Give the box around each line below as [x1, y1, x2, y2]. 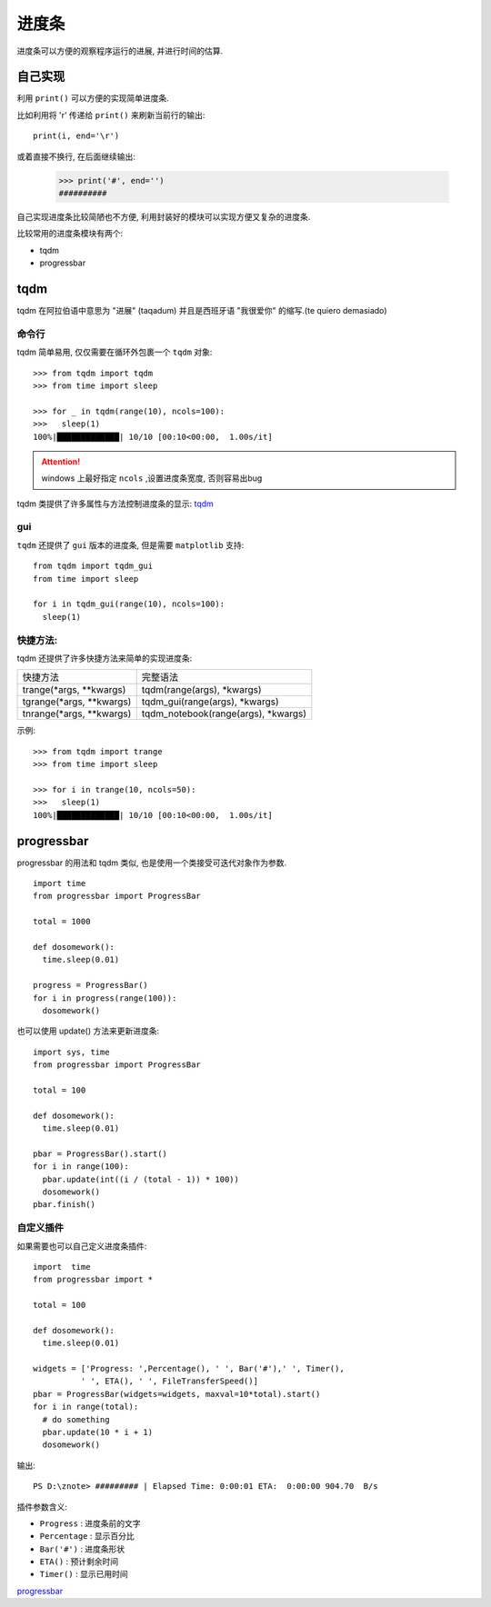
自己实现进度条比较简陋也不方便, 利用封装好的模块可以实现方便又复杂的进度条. [16, 211, 311, 222]
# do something [42, 1414, 110, 1424]
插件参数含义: [16, 1501, 68, 1512]
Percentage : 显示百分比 [39, 1531, 135, 1542]
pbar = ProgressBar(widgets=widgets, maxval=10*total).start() [33, 1389, 321, 1399]
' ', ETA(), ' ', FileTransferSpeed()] [80, 1376, 259, 1386]
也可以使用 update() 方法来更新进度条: [16, 1025, 160, 1036]
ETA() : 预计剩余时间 [39, 1556, 119, 1567]
